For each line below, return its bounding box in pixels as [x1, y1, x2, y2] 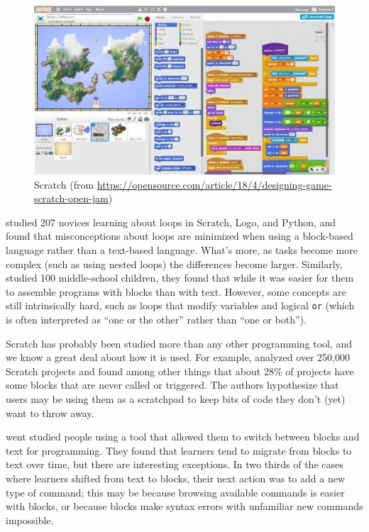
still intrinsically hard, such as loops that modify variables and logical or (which [6, 298, 355, 313]
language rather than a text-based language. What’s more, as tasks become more [6, 243, 358, 257]
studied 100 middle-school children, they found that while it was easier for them [6, 270, 354, 285]
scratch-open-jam [34, 191, 109, 206]
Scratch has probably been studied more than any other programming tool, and [6, 336, 353, 350]
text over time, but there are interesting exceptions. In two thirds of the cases [6, 457, 343, 472]
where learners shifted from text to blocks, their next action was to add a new [6, 471, 346, 486]
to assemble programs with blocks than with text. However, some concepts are [6, 284, 346, 299]
